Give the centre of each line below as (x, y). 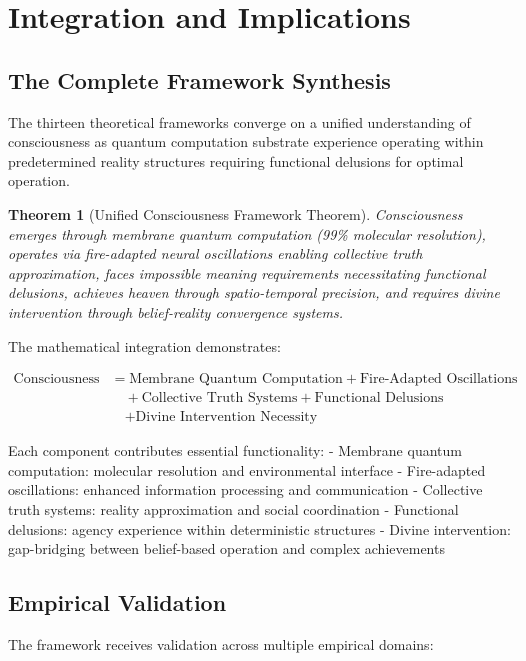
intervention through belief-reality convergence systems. (175, 311)
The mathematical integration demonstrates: (144, 345)
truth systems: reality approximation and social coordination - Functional (233, 508)
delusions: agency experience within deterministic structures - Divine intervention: (259, 528)
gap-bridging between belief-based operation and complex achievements (226, 548)
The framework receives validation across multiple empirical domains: (221, 643)
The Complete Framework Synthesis (199, 79)
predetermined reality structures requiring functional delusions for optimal (236, 160)
